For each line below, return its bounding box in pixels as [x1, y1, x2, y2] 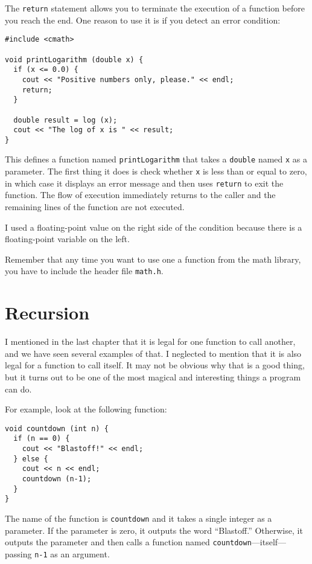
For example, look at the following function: [5, 403, 167, 415]
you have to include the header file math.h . [5, 264, 164, 277]
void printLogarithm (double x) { [5, 55, 144, 64]
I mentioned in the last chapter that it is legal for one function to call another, [5, 335, 296, 348]
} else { [13, 454, 48, 463]
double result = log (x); [13, 115, 118, 124]
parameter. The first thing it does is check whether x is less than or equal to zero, [5, 165, 307, 178]
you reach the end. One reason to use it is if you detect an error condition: [5, 13, 281, 26]
